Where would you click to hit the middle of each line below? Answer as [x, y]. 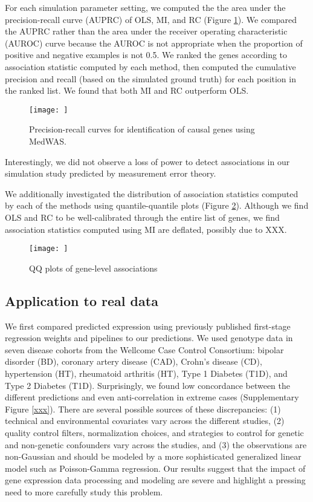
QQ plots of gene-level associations [93, 268]
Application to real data [82, 300]
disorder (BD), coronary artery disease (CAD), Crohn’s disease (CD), [134, 361]
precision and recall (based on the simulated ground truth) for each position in [150, 78]
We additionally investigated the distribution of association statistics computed [152, 193]
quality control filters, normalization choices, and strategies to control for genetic [154, 432]
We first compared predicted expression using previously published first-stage [148, 326]
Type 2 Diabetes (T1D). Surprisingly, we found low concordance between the [147, 385]
